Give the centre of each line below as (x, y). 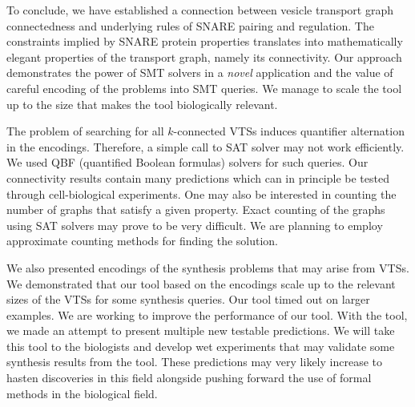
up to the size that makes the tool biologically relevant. (142, 104)
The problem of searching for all (85, 131)
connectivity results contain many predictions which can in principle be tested (198, 177)
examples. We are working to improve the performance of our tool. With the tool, (207, 314)
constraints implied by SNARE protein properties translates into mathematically (205, 41)
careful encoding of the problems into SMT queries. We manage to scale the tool (204, 88)
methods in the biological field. (82, 393)
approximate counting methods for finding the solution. (143, 241)
